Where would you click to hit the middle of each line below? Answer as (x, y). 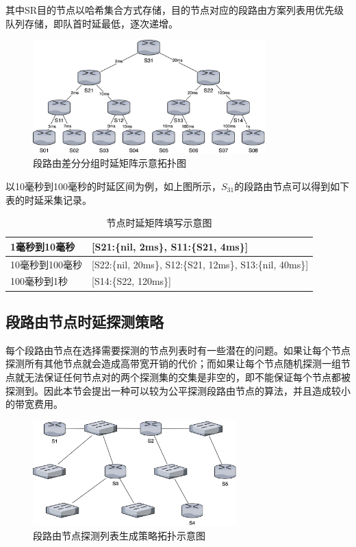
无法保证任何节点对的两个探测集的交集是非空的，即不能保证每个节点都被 (187, 376)
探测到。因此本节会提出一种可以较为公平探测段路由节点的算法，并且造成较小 (178, 390)
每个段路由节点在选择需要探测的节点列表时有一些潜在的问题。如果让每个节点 (178, 350)
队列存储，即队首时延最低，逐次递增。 (92, 23)
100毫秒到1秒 (39, 281)
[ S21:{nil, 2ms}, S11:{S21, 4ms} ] (170, 246)
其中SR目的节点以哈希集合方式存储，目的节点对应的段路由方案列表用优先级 (175, 10)
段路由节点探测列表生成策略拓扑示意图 (119, 535)
